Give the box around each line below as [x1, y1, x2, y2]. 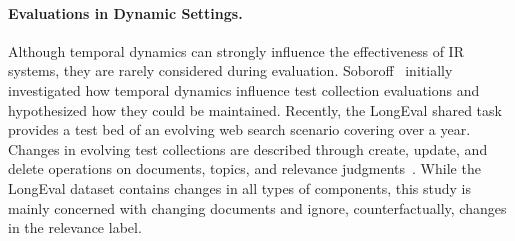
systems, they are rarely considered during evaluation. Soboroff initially [8, 60, 453, 81]
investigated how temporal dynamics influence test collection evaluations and [8, 79, 480, 100]
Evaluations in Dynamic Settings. [8, 2, 243, 23]
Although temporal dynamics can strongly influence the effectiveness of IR [8, 40, 464, 61]
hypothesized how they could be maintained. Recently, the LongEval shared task [8, 99, 502, 120]
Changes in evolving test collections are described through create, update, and [8, 138, 488, 159]
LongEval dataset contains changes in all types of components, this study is [8, 177, 471, 198]
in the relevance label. [8, 217, 142, 238]
